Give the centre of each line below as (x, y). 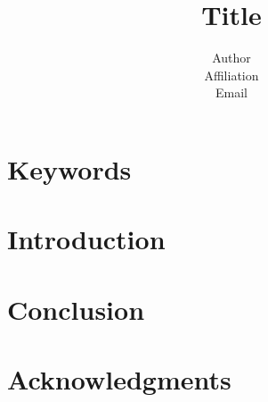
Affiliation (231, 75)
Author (231, 58)
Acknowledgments (119, 379)
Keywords (69, 168)
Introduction (86, 239)
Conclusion (76, 309)
